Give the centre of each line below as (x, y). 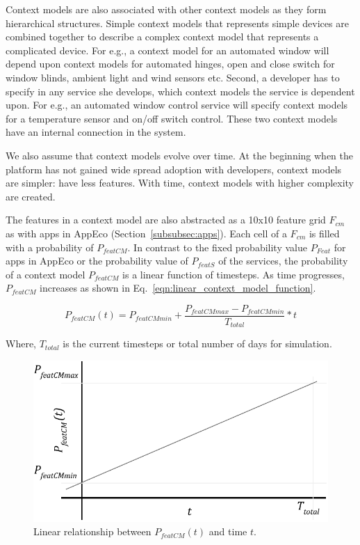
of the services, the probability (283, 261)
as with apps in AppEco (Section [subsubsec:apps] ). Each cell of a (146, 233)
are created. (31, 196)
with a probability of (50, 247)
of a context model (46, 274)
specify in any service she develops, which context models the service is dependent (180, 91)
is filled (324, 233)
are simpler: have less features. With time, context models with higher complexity (180, 183)
